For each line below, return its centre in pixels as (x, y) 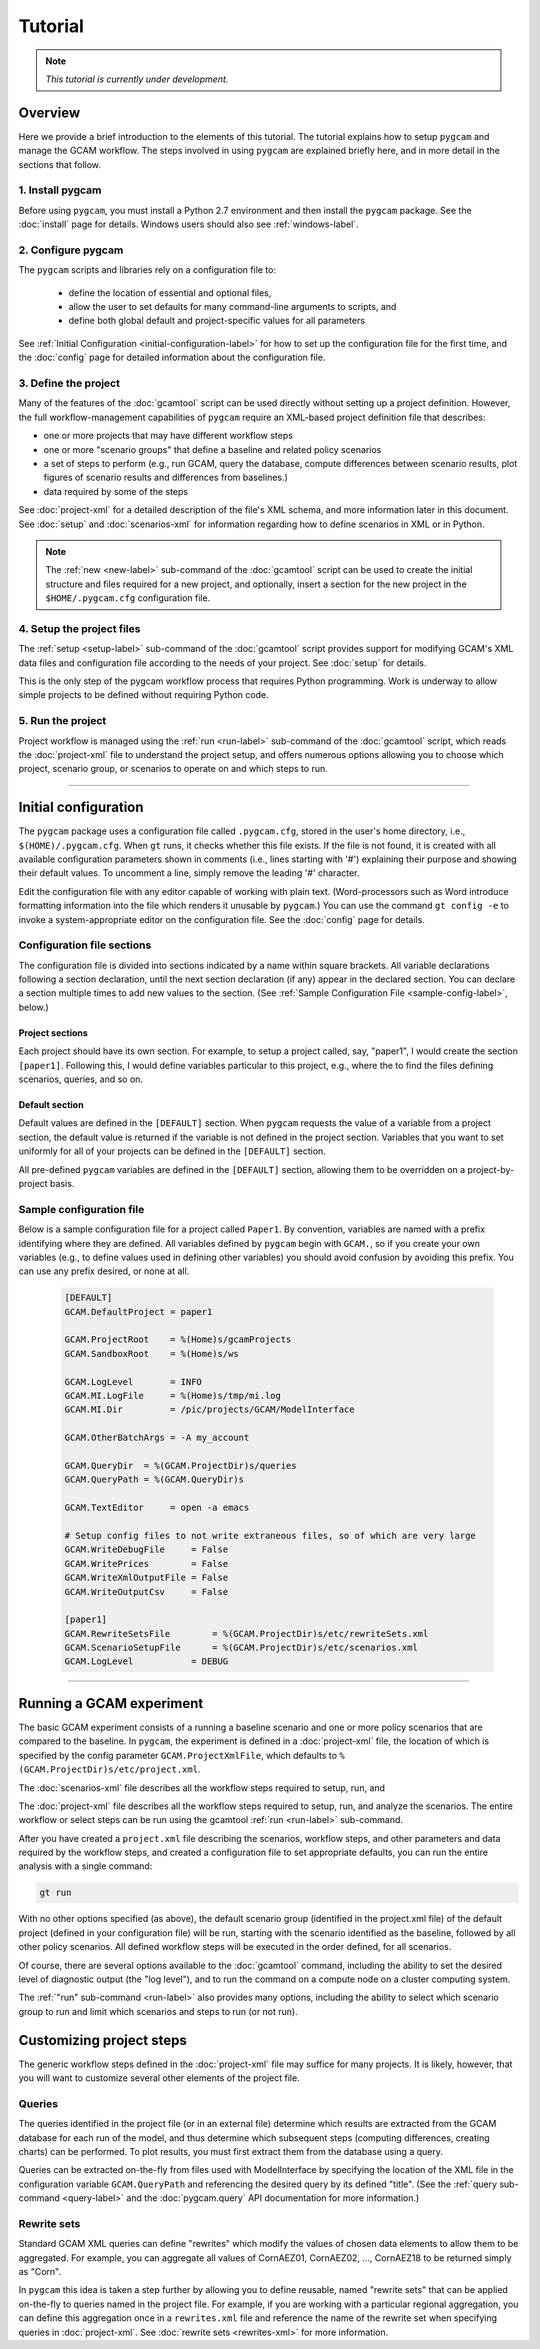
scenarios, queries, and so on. (81, 1079)
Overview (49, 112)
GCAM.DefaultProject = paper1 (138, 1311)
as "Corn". (40, 2272)
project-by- (491, 1169)
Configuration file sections (85, 945)
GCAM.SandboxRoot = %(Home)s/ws (151, 1353)
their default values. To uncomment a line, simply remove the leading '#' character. (189, 873)
